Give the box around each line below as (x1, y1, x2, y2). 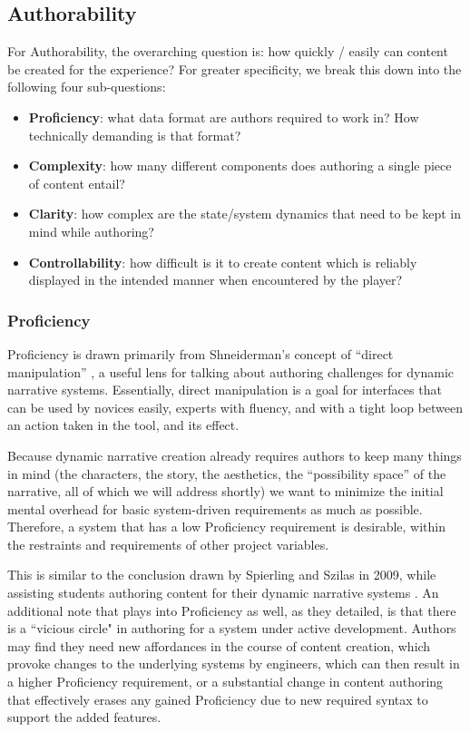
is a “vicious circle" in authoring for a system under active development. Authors (7, 619, 456, 638)
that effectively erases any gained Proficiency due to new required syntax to (7, 689, 428, 708)
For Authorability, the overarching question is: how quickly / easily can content (7, 42, 448, 61)
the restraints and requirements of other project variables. (7, 534, 329, 553)
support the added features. (7, 708, 162, 727)
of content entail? (28, 173, 125, 192)
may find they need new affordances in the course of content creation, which (7, 636, 431, 655)
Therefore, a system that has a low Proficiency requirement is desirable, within (7, 517, 446, 536)
